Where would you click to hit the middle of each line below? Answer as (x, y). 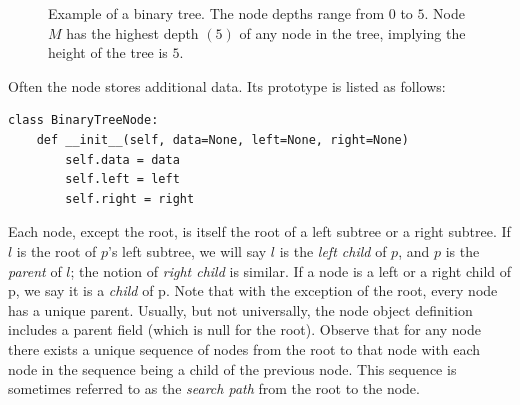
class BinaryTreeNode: (83, 120)
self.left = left (122, 179)
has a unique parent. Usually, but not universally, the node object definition (240, 309)
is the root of (56, 250)
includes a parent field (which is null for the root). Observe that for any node (244, 329)
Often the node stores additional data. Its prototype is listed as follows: (227, 85)
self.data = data (122, 159)
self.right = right (130, 198)
